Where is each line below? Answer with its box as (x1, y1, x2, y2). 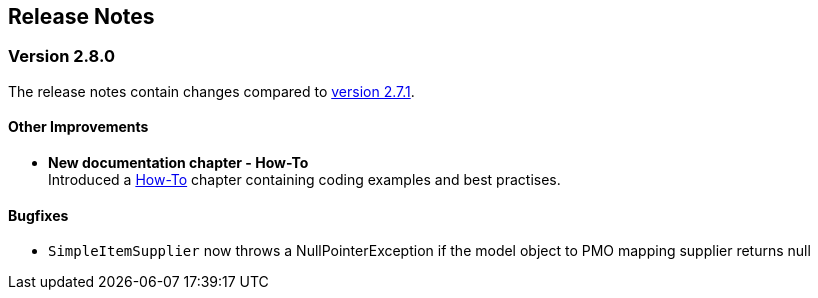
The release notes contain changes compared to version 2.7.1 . (8, 82, 415, 100)
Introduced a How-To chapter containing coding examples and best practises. (48, 171, 561, 189)
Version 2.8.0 (8, 46, 115, 67)
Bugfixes (8, 206, 69, 224)
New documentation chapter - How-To (48, 154, 309, 172)
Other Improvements (8, 118, 149, 136)
